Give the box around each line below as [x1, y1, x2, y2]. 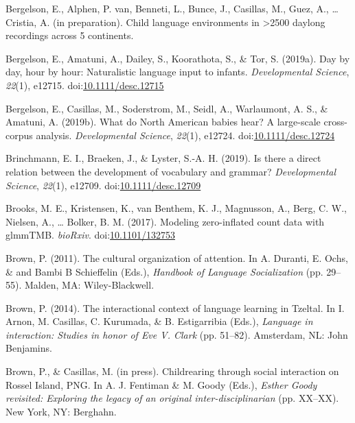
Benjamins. [5, 341, 52, 355]
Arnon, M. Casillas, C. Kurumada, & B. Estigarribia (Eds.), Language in [5, 314, 313, 328]
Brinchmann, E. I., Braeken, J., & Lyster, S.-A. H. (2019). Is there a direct [5, 151, 321, 165]
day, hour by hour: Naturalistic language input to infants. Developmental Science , [5, 64, 350, 79]
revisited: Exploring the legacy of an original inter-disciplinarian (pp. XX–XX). [5, 391, 339, 405]
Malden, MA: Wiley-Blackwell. [24, 278, 154, 292]
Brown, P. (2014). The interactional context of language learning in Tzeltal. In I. [5, 300, 345, 315]
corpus [5, 128, 33, 142]
